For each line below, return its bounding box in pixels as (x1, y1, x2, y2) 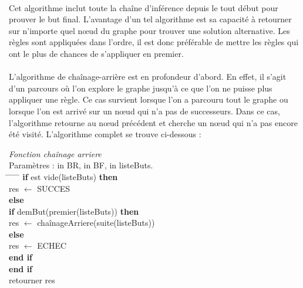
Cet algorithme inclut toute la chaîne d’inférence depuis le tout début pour (9, 1, 278, 13)
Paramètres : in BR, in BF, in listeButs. (9, 159, 153, 171)
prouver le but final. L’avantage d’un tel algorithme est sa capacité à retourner (9, 13, 292, 25)
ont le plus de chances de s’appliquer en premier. (9, 47, 184, 59)
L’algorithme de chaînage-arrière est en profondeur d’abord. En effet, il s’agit (9, 70, 287, 83)
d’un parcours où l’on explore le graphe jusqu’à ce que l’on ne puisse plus (9, 82, 272, 94)
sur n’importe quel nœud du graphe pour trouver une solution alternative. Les (9, 24, 290, 36)
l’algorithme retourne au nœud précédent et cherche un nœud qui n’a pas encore (9, 116, 298, 128)
